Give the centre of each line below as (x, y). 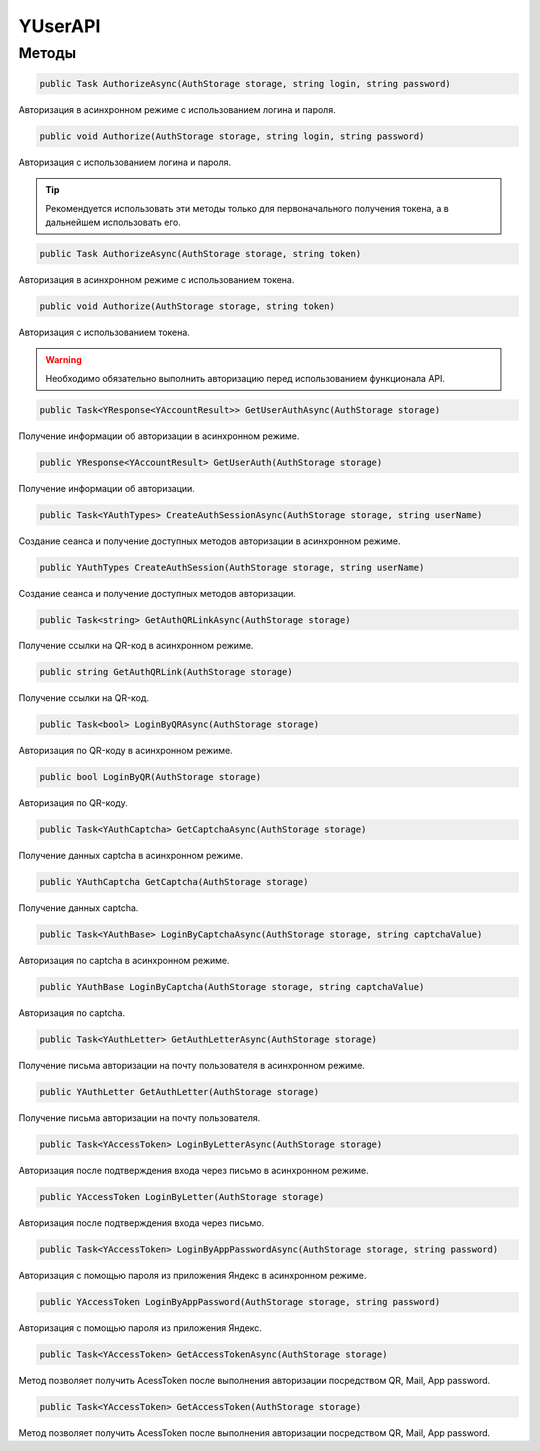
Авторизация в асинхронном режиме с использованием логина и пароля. (177, 109)
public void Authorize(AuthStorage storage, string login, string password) (232, 136)
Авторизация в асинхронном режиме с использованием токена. (156, 279)
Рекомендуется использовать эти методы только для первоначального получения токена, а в (247, 208)
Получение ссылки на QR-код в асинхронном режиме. (136, 646)
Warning (63, 360)
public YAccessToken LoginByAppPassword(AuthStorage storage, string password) (240, 1302)
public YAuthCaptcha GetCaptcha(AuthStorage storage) (174, 882)
